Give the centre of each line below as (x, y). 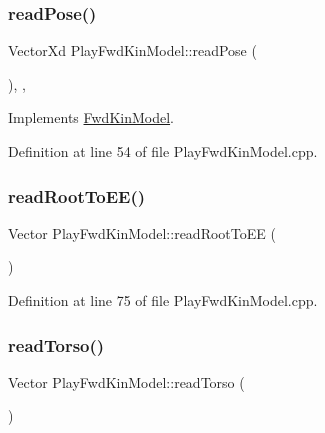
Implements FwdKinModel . (91, 117)
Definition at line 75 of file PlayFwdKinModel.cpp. (163, 300)
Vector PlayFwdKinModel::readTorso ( (126, 381)
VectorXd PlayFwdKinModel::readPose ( (132, 50)
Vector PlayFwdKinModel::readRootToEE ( (142, 232)
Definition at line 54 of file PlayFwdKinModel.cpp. (163, 151)
